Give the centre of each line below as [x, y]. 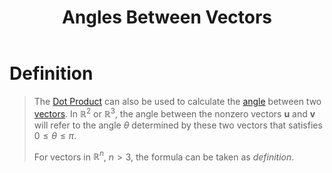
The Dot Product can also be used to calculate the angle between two [177, 101]
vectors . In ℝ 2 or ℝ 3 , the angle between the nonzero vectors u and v [174, 113]
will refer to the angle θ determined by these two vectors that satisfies [178, 125]
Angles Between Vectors [167, 17]
